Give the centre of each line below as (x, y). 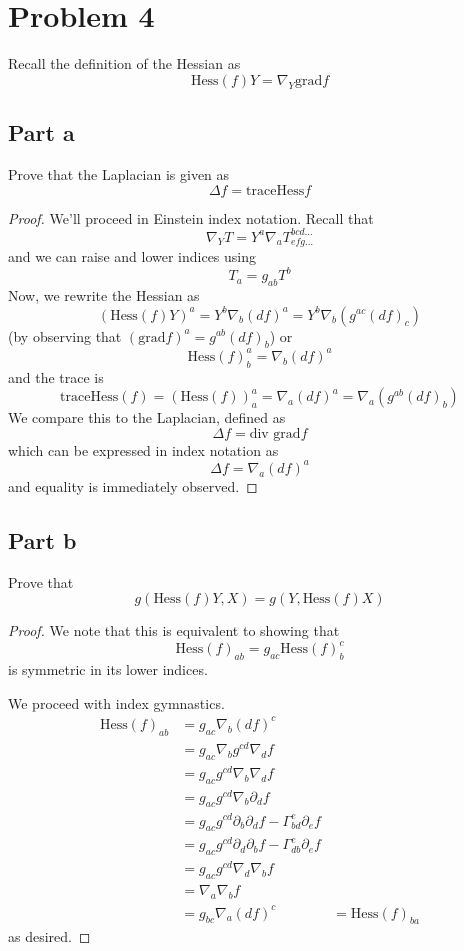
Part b (42, 539)
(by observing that (65, 335)
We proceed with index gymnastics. (116, 702)
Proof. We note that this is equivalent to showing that (174, 630)
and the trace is (56, 376)
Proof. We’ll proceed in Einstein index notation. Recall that (191, 217)
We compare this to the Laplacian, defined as (147, 417)
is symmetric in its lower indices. (108, 669)
